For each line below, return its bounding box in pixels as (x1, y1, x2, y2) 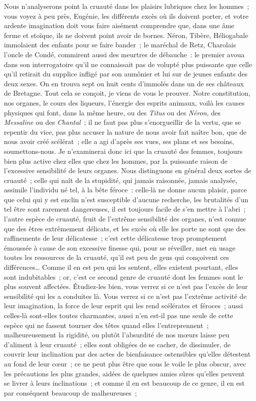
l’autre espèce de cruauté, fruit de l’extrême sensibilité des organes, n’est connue (4, 214, 246, 224)
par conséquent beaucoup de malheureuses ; (4, 387, 137, 398)
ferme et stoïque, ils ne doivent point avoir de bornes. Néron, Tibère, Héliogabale (4, 30, 248, 40)
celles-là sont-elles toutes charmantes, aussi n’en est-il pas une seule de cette (4, 310, 233, 320)
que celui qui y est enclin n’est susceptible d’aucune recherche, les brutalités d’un (4, 194, 249, 204)
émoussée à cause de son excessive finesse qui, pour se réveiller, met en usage (4, 242, 236, 253)
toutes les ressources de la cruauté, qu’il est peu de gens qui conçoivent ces (4, 252, 229, 262)
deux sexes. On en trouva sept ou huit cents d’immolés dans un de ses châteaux (4, 78, 244, 88)
